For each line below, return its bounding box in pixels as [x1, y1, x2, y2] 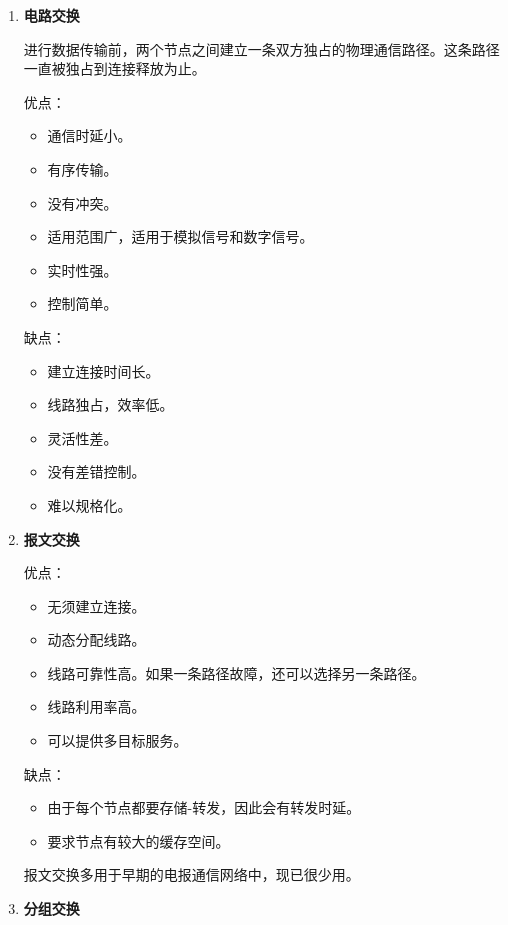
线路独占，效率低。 [47, 394, 174, 415]
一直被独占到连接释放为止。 [23, 58, 206, 79]
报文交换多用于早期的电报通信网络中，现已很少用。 [23, 864, 360, 885]
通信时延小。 [47, 125, 132, 146]
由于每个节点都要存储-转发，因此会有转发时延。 [47, 797, 361, 818]
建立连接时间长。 [47, 360, 160, 381]
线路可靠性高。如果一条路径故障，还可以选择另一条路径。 [47, 662, 426, 683]
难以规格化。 [47, 494, 132, 515]
